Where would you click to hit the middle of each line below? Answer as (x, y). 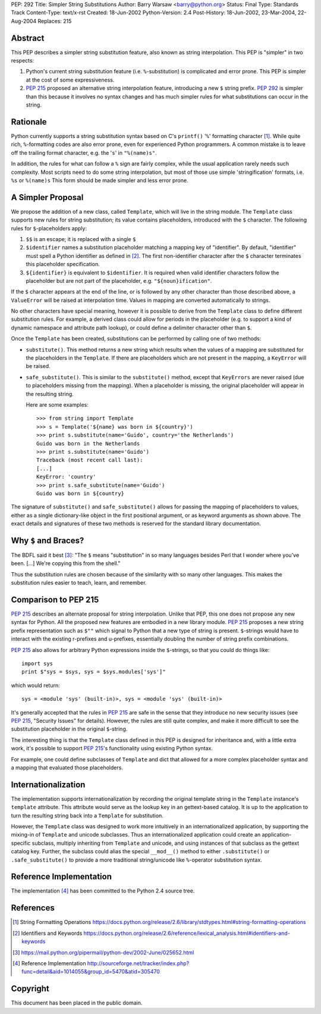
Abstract (28, 38)
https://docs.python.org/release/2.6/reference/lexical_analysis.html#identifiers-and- (187, 933)
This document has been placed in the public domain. (77, 1003)
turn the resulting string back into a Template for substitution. (87, 815)
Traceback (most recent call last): (90, 460)
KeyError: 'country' (66, 477)
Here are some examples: (57, 405)
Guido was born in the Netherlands (88, 443)
